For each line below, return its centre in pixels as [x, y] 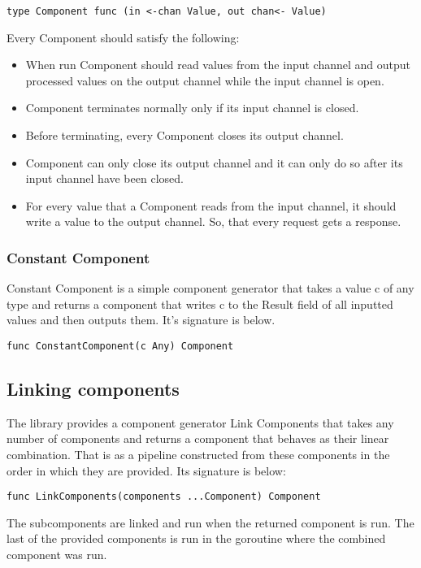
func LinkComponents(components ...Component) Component [164, 497]
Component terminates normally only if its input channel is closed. [192, 108]
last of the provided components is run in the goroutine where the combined [196, 538]
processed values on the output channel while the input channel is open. [205, 80]
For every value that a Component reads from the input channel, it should [211, 205]
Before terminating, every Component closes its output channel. [184, 135]
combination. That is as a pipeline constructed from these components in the [198, 455]
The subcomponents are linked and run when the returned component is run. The [210, 522]
